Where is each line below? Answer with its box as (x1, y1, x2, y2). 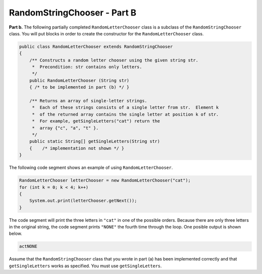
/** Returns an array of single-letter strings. (29, 98, 147, 104)
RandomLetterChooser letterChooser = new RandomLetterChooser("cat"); (19, 178, 191, 183)
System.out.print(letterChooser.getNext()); (29, 198, 137, 203)
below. (9, 230, 22, 237)
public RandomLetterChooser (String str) (29, 77, 130, 83)
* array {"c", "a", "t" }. (32, 125, 99, 131)
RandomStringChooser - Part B (9, 7, 137, 18)
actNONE (19, 244, 37, 249)
